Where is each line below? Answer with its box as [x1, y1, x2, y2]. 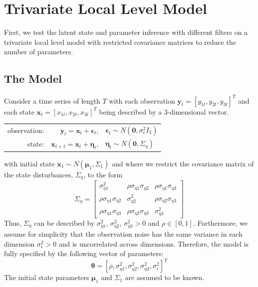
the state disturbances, [4, 169, 73, 179]
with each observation [109, 95, 175, 106]
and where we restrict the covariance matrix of [111, 158, 254, 168]
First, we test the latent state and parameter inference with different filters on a [4, 27, 248, 37]
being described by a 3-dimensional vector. [99, 106, 229, 117]
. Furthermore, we [193, 217, 248, 228]
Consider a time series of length [4, 95, 100, 106]
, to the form [83, 169, 123, 179]
